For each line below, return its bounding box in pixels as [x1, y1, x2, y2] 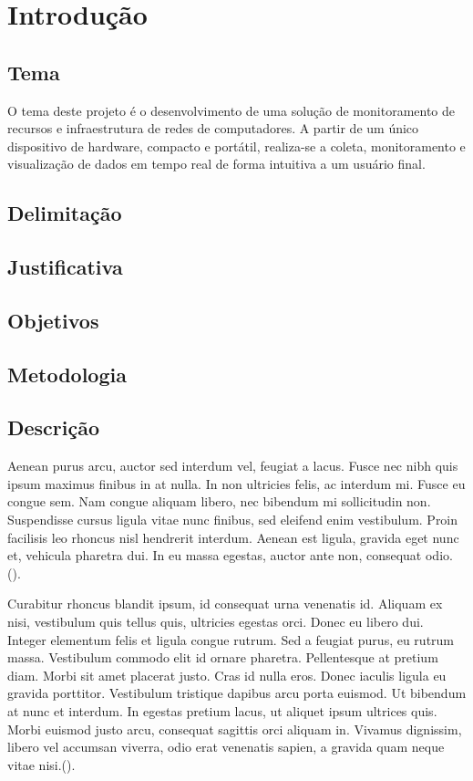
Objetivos [7, 306, 99, 334]
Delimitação [7, 199, 122, 227]
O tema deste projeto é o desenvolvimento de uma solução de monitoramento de [7, 100, 456, 120]
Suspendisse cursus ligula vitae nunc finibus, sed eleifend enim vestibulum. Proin [7, 510, 458, 529]
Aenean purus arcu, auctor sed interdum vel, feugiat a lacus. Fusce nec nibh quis [7, 456, 458, 475]
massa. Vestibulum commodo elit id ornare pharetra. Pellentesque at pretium [7, 648, 438, 667]
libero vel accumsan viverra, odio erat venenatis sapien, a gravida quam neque [7, 737, 445, 756]
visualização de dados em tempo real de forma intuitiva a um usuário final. [7, 154, 426, 173]
